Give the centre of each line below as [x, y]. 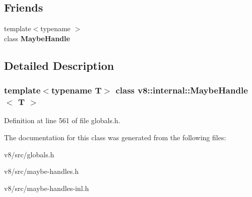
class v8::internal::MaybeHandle [182, 90]
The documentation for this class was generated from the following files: [115, 137]
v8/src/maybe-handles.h [41, 171]
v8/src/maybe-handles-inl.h [47, 188]
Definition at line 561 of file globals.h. [62, 120]
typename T [76, 90]
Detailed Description [59, 65]
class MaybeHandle [37, 38]
